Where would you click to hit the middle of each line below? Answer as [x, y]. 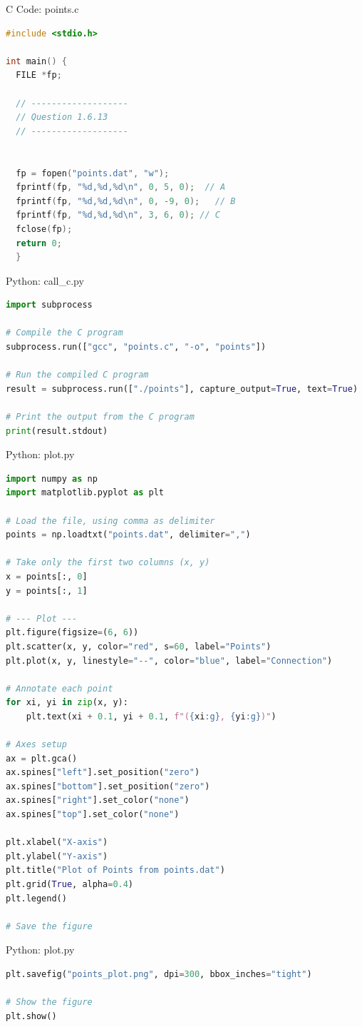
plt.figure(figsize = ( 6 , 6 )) [72, 633]
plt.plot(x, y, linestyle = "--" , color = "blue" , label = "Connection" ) [169, 661]
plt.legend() [36, 898]
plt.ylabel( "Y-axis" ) [57, 856]
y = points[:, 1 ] [47, 591]
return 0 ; [39, 243]
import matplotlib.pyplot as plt [85, 493]
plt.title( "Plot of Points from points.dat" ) [115, 870]
